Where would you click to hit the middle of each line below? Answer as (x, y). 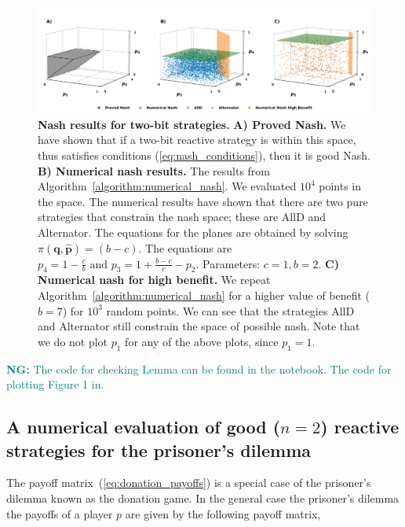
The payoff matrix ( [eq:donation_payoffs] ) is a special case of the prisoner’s (189, 483)
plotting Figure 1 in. (55, 384)
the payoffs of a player (60, 513)
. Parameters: (228, 263)
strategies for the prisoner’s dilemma (159, 450)
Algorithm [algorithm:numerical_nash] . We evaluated (167, 186)
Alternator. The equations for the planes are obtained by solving (193, 232)
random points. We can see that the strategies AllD (230, 310)
